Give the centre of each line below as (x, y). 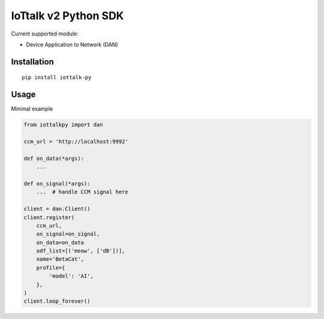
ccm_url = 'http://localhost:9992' (76, 142)
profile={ (51, 268)
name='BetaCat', (60, 259)
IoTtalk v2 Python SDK (67, 16)
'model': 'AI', (71, 276)
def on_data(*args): (54, 158)
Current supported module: (45, 34)
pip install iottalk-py (57, 77)
